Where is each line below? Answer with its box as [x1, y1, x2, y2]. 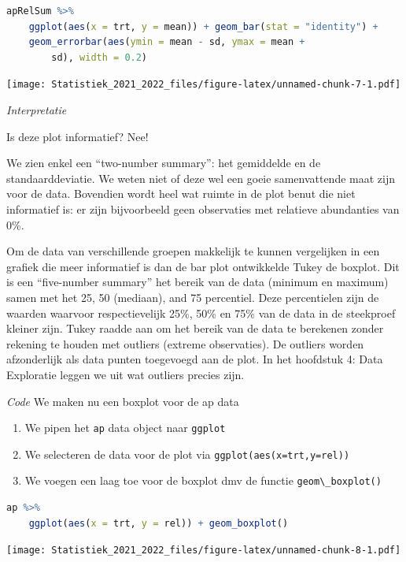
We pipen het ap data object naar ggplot [24, 419, 226, 436]
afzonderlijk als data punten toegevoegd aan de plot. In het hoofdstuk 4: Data [6, 351, 383, 367]
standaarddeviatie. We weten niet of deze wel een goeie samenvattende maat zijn [6, 169, 396, 186]
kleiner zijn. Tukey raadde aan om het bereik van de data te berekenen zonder [6, 320, 384, 337]
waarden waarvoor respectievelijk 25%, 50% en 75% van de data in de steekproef [6, 304, 396, 321]
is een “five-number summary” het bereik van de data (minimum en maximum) [6, 274, 389, 290]
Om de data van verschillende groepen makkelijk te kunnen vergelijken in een [6, 243, 380, 259]
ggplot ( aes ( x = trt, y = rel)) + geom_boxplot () [28, 517, 289, 529]
